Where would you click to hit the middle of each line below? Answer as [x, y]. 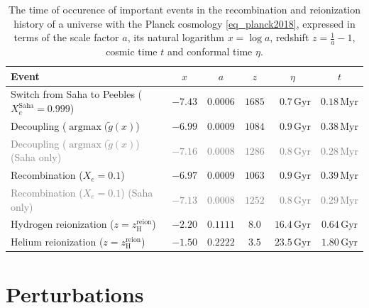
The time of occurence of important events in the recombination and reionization [184, 9]
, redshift [290, 37]
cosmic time [132, 51]
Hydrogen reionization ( [62, 224]
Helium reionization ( [57, 242]
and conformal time [210, 51]
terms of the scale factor [66, 37]
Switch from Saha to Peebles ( [77, 94]
